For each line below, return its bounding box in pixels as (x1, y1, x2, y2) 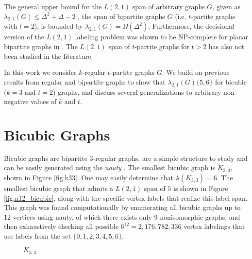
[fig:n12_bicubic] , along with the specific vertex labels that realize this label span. (4, 192, 248, 203)
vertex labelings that (184, 221, 245, 231)
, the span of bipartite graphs (78, 11, 165, 21)
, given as (212, 1, 240, 11)
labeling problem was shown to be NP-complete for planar (75, 32, 249, 42)
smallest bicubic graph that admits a (4, 183, 114, 193)
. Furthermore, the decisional (148, 21, 235, 31)
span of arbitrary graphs (132, 1, 205, 11)
